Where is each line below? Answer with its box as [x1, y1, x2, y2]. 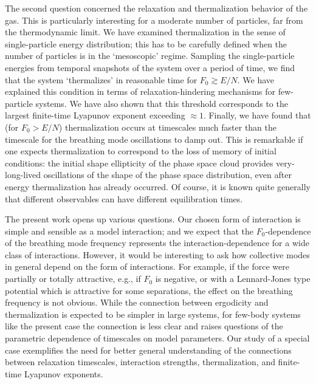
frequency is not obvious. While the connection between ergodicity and [5, 296, 269, 309]
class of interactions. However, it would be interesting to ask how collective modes [5, 248, 310, 261]
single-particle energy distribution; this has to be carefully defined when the [5, 37, 287, 50]
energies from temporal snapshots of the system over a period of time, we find [5, 61, 295, 74]
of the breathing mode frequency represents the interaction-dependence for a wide [5, 236, 309, 249]
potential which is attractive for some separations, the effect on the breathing [5, 284, 293, 297]
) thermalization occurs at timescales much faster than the [58, 120, 277, 133]
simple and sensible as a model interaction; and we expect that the [5, 224, 254, 237]
